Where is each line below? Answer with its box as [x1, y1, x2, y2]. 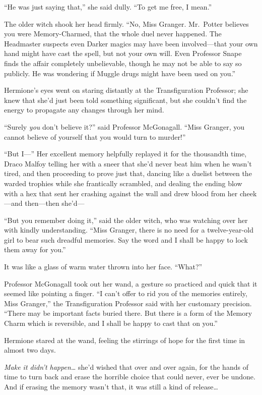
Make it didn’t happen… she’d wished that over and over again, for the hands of [4, 361, 248, 372]
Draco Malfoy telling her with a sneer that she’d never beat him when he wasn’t [4, 158, 252, 168]
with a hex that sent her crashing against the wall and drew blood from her [4, 188, 238, 198]
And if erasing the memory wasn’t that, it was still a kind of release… [4, 381, 218, 391]
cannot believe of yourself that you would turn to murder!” [4, 131, 186, 142]
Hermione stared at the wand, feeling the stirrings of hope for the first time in [4, 334, 245, 345]
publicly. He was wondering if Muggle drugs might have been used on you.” [4, 68, 236, 78]
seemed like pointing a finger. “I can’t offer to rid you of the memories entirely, [4, 288, 247, 299]
